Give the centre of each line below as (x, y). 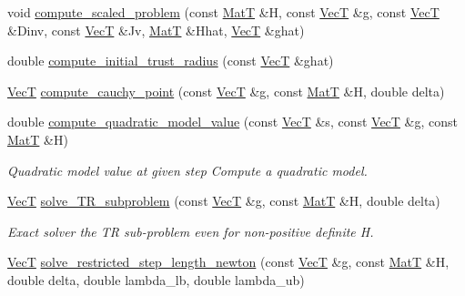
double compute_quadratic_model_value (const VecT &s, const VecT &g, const (233, 122)
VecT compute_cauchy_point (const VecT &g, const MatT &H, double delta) (226, 91)
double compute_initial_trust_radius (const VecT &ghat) (171, 61)
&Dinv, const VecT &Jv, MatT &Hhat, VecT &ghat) (156, 30)
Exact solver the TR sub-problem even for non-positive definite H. (191, 231)
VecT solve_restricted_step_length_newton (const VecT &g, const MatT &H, (228, 262)
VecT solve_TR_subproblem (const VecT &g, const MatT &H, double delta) (224, 201)
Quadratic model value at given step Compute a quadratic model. (187, 170)
